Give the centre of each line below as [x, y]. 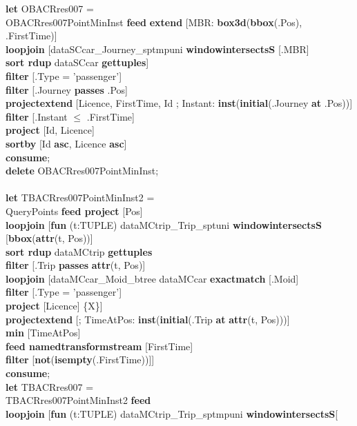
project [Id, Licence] [50, 130]
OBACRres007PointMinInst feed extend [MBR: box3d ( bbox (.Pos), [154, 22]
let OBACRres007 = [50, 8]
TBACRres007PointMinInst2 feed [78, 400]
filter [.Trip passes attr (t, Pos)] [76, 265]
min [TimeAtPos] [43, 333]
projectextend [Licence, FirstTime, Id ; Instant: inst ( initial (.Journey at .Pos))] [179, 103]
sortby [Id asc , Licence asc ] [66, 143]
